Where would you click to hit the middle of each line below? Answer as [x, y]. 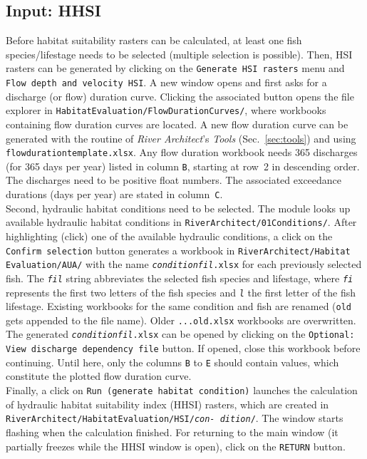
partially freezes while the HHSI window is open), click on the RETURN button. [176, 446]
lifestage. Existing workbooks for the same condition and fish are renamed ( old [179, 306]
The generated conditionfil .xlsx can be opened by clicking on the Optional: [180, 334]
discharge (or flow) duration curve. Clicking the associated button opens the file [180, 96]
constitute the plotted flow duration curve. [99, 376]
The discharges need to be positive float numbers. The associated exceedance [174, 180]
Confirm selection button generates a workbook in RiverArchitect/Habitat [178, 250]
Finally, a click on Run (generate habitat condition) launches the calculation [182, 390]
